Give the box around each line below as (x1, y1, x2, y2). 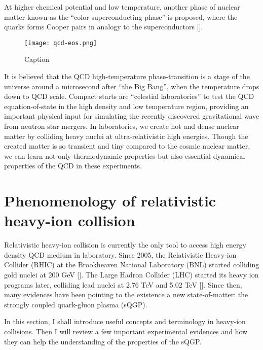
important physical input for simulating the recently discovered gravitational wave (4, 111, 259, 121)
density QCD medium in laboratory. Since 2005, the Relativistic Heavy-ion (4, 249, 237, 260)
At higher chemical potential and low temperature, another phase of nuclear (4, 2, 240, 12)
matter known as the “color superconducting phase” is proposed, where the (4, 11, 238, 22)
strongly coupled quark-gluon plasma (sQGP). (4, 299, 147, 309)
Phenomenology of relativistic (4, 190, 216, 211)
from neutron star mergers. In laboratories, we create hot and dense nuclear (4, 121, 239, 131)
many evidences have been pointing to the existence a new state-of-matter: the (4, 289, 248, 300)
